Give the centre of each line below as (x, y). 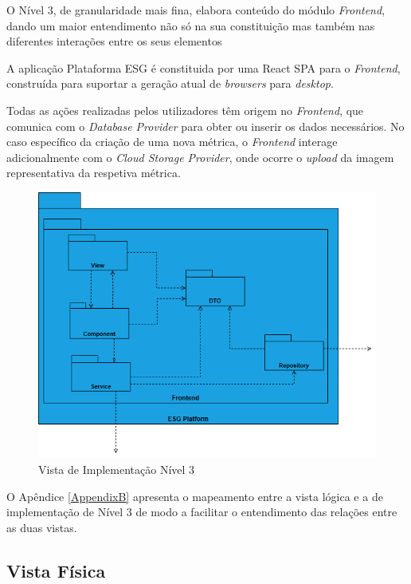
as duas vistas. (42, 527)
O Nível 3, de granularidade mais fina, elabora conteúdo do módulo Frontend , (196, 10)
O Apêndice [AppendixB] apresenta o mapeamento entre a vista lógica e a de (195, 496)
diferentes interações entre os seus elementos (114, 41)
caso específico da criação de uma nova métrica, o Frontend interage (172, 142)
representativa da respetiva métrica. (94, 173)
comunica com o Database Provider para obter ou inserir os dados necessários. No (205, 126)
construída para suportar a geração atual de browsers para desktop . (170, 83)
